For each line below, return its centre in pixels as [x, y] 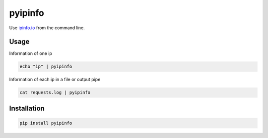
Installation [27, 108]
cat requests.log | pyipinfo [55, 92]
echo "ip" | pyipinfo [46, 67]
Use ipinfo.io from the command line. [47, 28]
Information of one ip [31, 53]
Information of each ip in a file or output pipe [55, 80]
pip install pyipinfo [46, 123]
